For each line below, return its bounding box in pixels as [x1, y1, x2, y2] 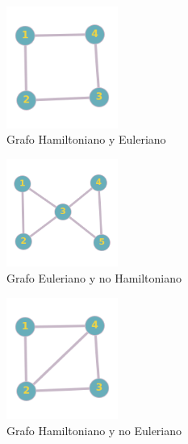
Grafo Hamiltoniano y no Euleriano [6, 421, 182, 438]
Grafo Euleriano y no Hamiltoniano [6, 270, 182, 287]
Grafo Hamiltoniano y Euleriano [6, 131, 166, 148]
